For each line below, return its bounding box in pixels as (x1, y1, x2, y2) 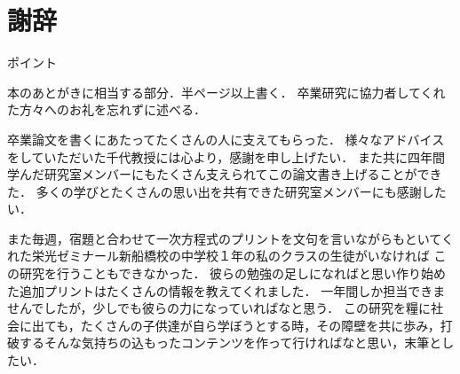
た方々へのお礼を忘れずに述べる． (7, 100, 206, 119)
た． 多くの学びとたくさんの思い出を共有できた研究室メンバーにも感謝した (7, 182, 447, 200)
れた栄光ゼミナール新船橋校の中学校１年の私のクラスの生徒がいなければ (7, 246, 430, 265)
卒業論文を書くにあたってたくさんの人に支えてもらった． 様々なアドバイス (7, 129, 445, 148)
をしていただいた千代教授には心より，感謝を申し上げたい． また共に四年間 (7, 147, 445, 166)
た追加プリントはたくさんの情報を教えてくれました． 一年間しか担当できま (7, 281, 446, 300)
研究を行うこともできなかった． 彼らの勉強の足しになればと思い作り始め (19, 264, 447, 283)
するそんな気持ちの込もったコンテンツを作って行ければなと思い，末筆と (19, 333, 442, 352)
